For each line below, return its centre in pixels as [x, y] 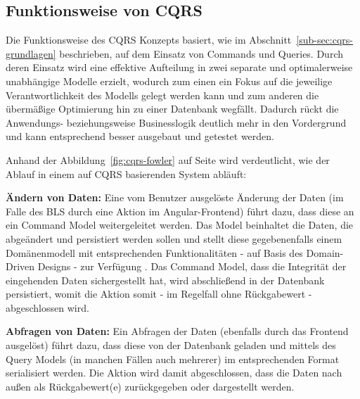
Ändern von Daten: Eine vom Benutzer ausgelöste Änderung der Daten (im [175, 197]
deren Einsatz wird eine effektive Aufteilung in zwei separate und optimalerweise [179, 67]
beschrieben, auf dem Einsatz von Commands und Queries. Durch [201, 53]
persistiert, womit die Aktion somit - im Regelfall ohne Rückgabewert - [159, 294]
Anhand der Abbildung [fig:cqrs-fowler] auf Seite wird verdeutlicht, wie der [168, 159]
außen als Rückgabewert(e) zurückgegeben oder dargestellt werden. [150, 386]
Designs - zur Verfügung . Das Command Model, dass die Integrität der [192, 266]
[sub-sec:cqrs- [325, 40]
